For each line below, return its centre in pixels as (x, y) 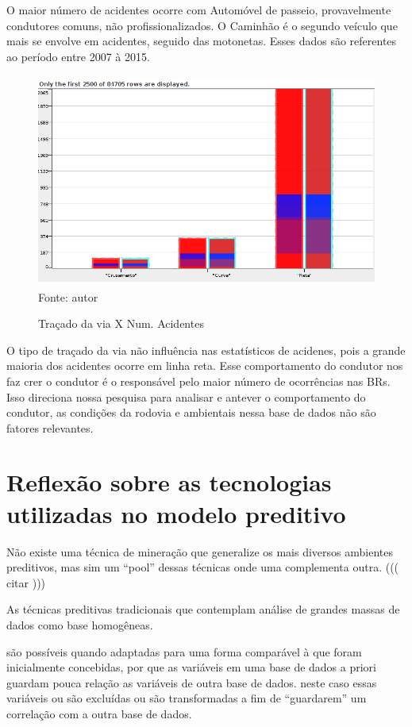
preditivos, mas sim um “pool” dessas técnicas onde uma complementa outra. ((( (203, 567)
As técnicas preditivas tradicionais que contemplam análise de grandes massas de (203, 609)
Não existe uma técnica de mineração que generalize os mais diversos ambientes (200, 551)
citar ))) (26, 582)
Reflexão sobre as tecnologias (169, 482)
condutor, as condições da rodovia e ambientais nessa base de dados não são (191, 412)
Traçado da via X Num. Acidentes (121, 323)
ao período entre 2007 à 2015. (78, 56)
